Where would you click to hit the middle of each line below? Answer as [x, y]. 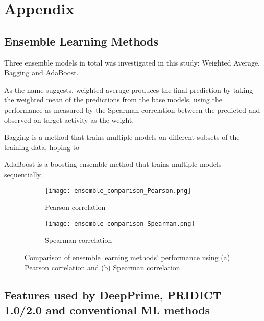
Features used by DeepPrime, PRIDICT [113, 295]
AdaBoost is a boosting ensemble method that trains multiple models [113, 164]
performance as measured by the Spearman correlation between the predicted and [132, 109]
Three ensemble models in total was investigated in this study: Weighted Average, [132, 62]
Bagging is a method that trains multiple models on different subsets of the [122, 137]
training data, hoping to [42, 147]
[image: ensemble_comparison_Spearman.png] [120, 223]
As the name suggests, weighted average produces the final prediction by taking [129, 89]
